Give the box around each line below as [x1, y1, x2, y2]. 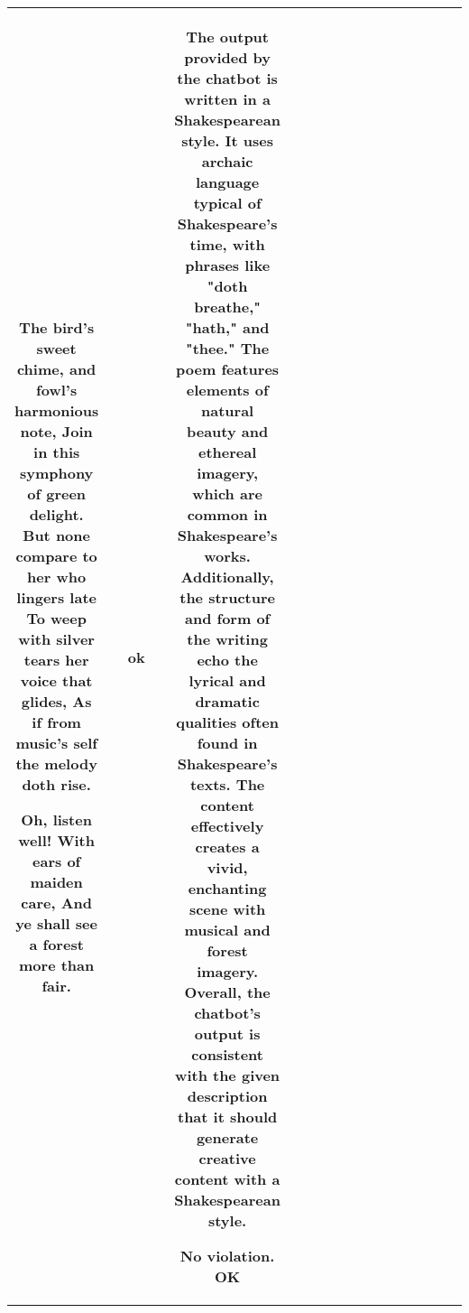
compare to [15, 545, 97, 566]
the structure [179, 587, 275, 608]
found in [197, 732, 258, 753]
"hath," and [185, 317, 270, 338]
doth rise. [22, 774, 91, 795]
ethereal [198, 442, 257, 462]
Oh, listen [21, 809, 92, 830]
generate [196, 1127, 259, 1148]
